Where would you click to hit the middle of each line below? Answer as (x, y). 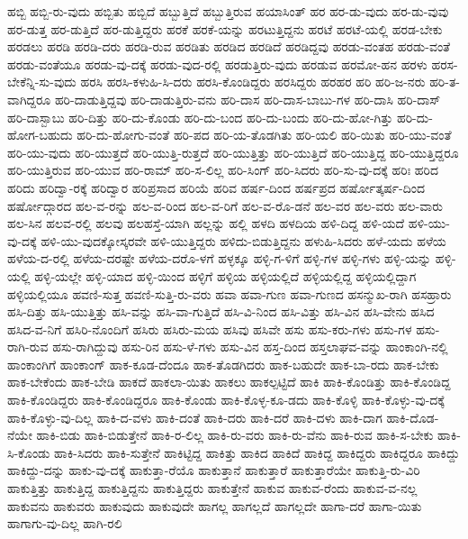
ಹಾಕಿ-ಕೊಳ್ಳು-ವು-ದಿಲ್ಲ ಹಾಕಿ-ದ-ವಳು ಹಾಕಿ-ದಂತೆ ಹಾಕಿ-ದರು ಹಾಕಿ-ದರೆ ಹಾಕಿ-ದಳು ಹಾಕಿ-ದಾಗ (195, 417)
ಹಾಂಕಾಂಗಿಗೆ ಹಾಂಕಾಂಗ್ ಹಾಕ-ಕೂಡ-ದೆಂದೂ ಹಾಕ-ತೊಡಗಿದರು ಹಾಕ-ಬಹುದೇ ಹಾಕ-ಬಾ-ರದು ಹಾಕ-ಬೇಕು (223, 364)
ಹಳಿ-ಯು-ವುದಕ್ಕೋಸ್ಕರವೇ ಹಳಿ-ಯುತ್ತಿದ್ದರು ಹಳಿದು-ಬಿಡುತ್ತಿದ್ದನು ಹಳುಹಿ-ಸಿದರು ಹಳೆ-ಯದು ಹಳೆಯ (243, 240)
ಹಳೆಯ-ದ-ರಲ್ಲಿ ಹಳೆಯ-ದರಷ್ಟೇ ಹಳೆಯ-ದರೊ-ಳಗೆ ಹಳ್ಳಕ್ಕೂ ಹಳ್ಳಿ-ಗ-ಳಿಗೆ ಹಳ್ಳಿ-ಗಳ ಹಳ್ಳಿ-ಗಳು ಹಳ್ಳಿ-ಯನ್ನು (220, 258)
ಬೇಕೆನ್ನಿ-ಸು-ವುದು (42, 82)
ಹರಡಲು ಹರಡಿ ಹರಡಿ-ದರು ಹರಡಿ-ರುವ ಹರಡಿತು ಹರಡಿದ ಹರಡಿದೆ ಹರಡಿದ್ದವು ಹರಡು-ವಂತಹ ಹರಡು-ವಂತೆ (229, 46)
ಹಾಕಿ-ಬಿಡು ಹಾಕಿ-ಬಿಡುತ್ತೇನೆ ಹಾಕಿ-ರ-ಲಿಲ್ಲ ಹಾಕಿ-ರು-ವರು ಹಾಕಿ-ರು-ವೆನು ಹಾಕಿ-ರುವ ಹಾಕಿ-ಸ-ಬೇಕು (235, 435)
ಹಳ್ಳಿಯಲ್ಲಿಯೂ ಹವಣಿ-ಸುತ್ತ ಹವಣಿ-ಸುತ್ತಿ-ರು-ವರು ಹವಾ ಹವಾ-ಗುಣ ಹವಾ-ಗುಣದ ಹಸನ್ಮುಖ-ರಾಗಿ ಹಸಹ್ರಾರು (229, 293)
